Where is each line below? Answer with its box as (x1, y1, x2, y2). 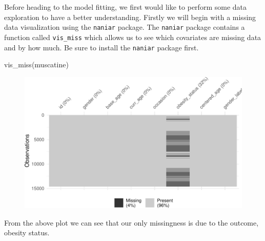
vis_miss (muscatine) (4, 59, 69, 70)
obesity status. (4, 227, 50, 238)
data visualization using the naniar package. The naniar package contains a (4, 22, 245, 32)
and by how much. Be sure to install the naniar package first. (4, 42, 199, 52)
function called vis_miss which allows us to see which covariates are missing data (4, 31, 261, 42)
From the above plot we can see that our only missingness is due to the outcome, (4, 217, 259, 228)
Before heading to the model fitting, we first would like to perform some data (4, 2, 247, 12)
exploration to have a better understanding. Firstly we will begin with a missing (4, 11, 256, 22)
